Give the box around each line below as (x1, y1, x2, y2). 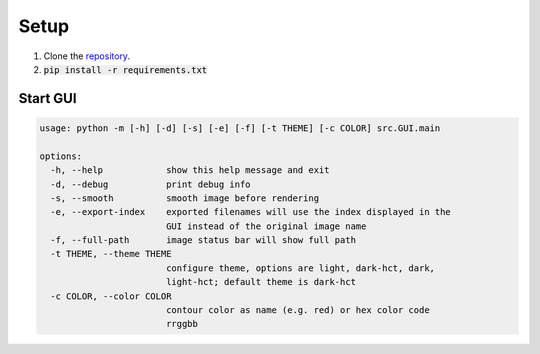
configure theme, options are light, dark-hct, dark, (165, 262, 435, 274)
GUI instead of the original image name (165, 220, 367, 232)
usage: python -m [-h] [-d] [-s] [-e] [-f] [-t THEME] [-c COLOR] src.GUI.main (39, 122, 441, 134)
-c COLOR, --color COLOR (50, 290, 172, 302)
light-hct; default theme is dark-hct (165, 276, 357, 288)
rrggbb (165, 318, 199, 330)
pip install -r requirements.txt (43, 64, 208, 75)
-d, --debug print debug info (50, 178, 251, 190)
